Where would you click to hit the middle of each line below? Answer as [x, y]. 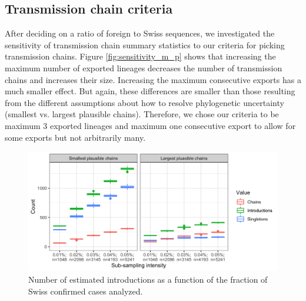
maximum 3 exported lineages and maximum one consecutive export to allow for [150, 125]
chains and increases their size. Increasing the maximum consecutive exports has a [153, 79]
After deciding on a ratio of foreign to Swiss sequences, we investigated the [140, 33]
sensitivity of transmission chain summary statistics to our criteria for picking [145, 44]
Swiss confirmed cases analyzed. [86, 291]
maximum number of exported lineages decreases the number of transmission [144, 67]
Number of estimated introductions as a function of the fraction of [148, 279]
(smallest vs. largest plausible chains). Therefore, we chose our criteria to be [142, 114]
